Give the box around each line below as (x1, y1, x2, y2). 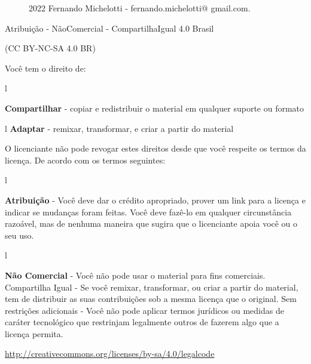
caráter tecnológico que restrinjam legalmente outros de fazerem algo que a (5, 316, 279, 328)
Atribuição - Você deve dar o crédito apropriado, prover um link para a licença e (5, 193, 306, 206)
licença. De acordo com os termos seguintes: (5, 153, 166, 166)
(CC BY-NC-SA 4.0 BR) (5, 42, 96, 54)
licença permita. (5, 327, 63, 340)
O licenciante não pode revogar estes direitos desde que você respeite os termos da (5, 142, 306, 155)
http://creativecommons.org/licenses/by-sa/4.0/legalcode (5, 347, 215, 360)
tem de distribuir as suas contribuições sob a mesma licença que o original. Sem (5, 292, 297, 305)
